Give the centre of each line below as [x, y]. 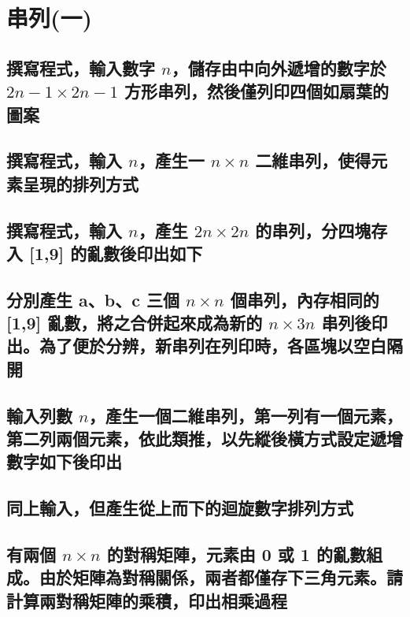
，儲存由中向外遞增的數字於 [279, 67]
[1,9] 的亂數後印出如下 [116, 253]
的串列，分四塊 [313, 230]
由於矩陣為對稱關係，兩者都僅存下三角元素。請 [221, 577]
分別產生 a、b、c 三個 [93, 299]
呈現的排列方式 [80, 183]
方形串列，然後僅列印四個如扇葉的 [256, 91]
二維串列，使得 [313, 160]
